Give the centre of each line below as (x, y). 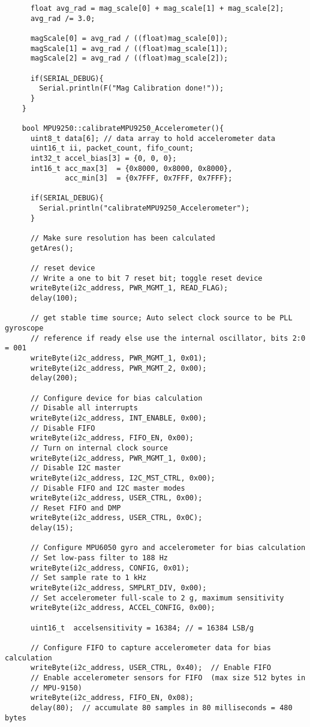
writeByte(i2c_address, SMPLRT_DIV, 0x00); (118, 588)
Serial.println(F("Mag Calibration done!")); (132, 88)
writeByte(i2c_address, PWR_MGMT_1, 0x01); (118, 358)
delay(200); (54, 378)
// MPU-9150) (56, 688)
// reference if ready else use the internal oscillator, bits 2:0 (168, 338)
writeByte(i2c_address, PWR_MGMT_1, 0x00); (118, 458)
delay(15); (52, 528)
